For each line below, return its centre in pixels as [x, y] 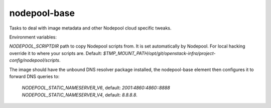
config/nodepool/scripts [34, 60]
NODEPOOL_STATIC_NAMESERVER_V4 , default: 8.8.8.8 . [80, 94]
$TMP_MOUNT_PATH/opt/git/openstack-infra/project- [159, 53]
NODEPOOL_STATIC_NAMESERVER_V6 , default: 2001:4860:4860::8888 [96, 88]
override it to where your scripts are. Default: [56, 53]
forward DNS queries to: [34, 76]
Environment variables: [33, 37]
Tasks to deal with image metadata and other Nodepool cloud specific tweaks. [90, 28]
